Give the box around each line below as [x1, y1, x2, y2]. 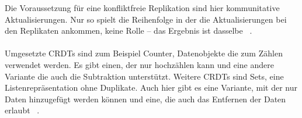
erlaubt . [5, 104, 40, 116]
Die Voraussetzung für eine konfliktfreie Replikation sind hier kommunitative [5, 2, 280, 13]
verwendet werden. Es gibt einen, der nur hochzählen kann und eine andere [5, 58, 274, 70]
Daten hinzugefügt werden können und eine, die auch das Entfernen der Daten [5, 92, 286, 105]
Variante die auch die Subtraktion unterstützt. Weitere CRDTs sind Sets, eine [5, 70, 284, 82]
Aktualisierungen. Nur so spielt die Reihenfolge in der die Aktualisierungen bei [5, 13, 287, 25]
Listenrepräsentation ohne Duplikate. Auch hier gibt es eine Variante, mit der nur [5, 81, 297, 94]
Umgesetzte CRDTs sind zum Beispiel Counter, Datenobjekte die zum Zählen [5, 47, 283, 59]
